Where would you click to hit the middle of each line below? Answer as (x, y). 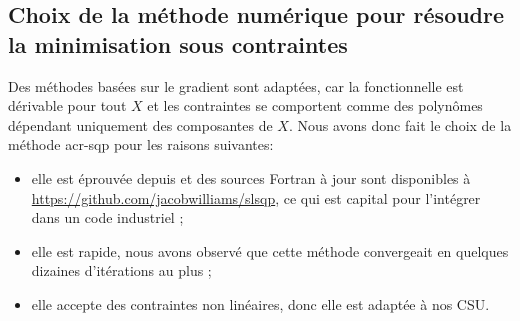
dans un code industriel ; (107, 217)
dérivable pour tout (67, 105)
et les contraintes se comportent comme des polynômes (315, 105)
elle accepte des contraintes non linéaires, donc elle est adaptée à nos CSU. (260, 303)
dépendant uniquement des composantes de (140, 124)
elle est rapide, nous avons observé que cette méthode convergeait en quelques (270, 250)
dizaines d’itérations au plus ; (121, 270)
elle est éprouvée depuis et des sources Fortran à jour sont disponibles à (251, 177)
